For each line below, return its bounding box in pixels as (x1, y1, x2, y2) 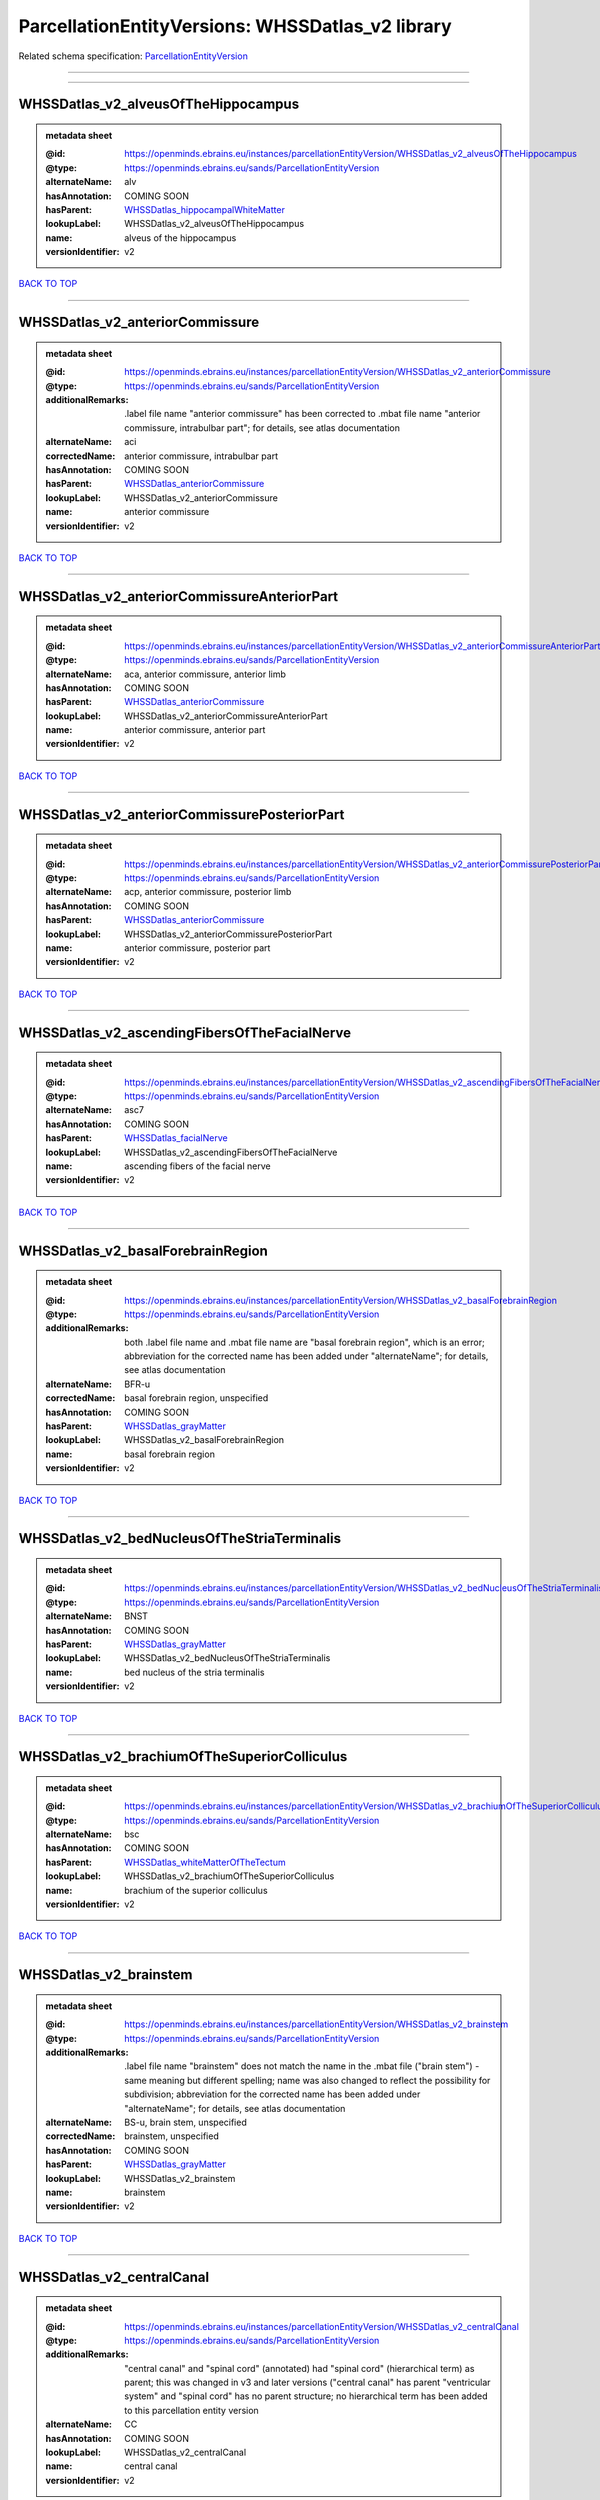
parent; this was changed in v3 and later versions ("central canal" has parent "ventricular (124, 2376, 491, 2389)
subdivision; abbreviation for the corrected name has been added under (124, 2088, 421, 2100)
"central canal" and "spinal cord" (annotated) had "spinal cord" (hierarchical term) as (124, 2362, 475, 2374)
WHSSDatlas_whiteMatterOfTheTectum (124, 1856, 286, 1868)
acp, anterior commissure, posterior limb (124, 886, 292, 898)
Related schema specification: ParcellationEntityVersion (18, 50, 249, 62)
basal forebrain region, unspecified (124, 1392, 269, 1404)
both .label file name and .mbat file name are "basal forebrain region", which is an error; (124, 1336, 485, 1348)
